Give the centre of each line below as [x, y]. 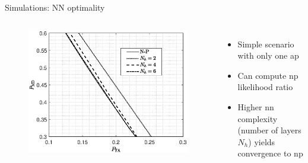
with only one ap [268, 55]
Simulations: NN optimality [55, 7]
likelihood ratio [265, 87]
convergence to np [270, 153]
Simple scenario [266, 44]
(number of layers [269, 130]
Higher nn [256, 106]
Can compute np [268, 75]
